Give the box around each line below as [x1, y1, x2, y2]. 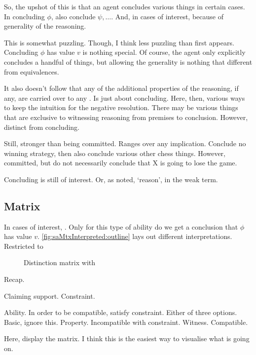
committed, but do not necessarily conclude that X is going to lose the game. [4, 158, 237, 168]
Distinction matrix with [24, 257, 95, 268]
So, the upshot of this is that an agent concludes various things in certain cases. [4, 1, 245, 11]
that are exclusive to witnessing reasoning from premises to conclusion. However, [4, 112, 248, 122]
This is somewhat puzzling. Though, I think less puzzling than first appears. [4, 37, 234, 47]
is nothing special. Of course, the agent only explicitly [82, 47, 246, 57]
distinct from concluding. [4, 121, 79, 132]
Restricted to [4, 240, 43, 251]
